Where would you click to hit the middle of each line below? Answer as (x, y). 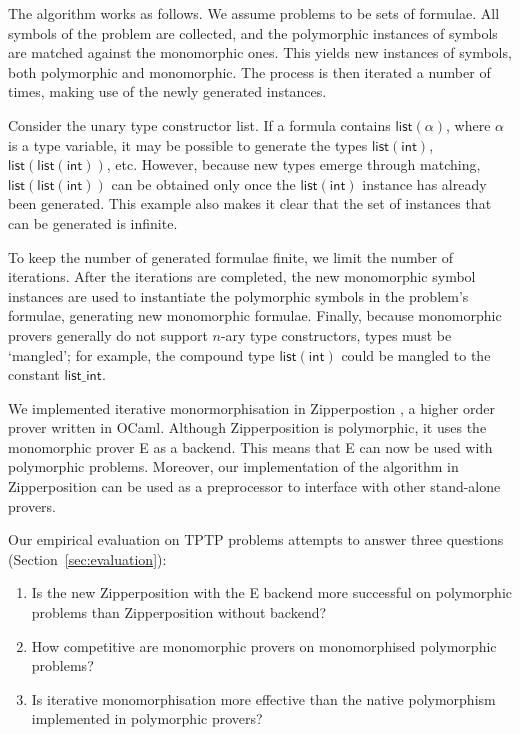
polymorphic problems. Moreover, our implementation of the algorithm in (233, 466)
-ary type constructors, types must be (336, 334)
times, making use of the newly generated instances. (167, 91)
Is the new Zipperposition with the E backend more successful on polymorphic (271, 592)
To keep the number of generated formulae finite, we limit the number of (231, 256)
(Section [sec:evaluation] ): (87, 558)
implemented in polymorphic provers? (147, 718)
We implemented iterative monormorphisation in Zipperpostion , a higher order (251, 407)
